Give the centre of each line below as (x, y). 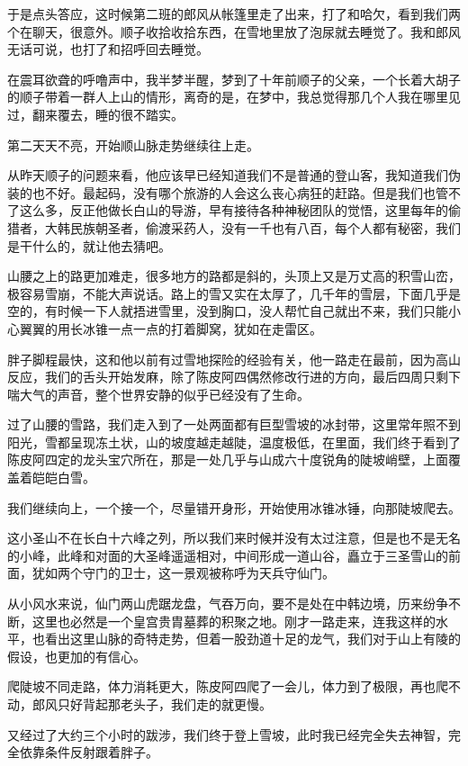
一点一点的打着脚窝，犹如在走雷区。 (215, 328)
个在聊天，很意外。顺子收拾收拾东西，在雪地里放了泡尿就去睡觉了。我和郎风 (234, 31)
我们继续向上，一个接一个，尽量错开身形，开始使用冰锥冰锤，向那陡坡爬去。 (234, 507)
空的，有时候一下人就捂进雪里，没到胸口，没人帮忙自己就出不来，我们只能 (228, 311)
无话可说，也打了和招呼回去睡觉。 (108, 49)
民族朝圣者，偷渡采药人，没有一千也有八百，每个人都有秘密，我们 (265, 227)
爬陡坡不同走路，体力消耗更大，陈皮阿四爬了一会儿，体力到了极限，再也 (221, 686)
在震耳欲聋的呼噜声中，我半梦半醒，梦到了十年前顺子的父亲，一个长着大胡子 (234, 79)
